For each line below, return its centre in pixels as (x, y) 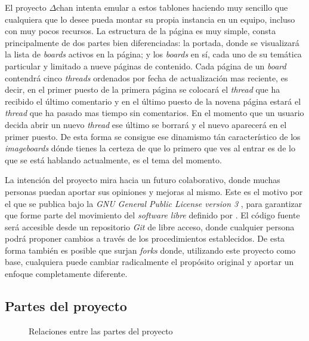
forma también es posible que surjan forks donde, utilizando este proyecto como (150, 250)
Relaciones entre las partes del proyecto (101, 331)
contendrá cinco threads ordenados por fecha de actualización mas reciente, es (146, 77)
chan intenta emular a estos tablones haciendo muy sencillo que (172, 7)
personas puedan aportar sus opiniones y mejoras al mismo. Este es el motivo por (154, 191)
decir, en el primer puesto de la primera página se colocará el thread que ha (143, 89)
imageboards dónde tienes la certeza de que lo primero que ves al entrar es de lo (150, 148)
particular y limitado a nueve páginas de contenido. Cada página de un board (146, 66)
